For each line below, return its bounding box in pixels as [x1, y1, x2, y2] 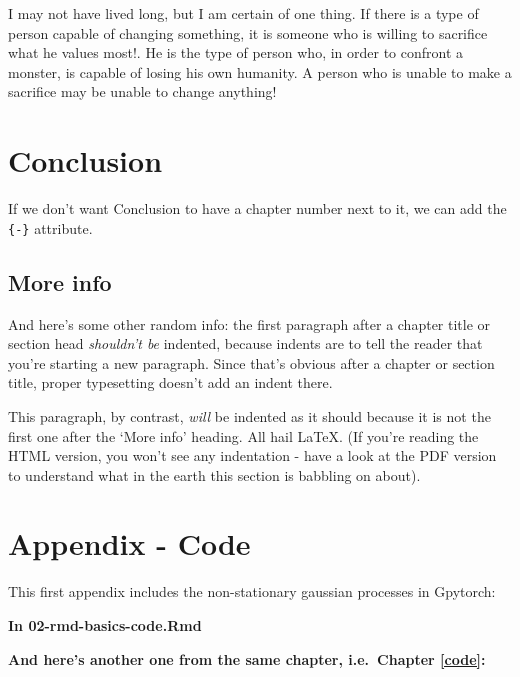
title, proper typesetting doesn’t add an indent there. [8, 372, 333, 393]
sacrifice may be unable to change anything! [8, 81, 277, 102]
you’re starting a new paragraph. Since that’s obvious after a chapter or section [8, 352, 495, 373]
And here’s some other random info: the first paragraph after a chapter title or [8, 313, 491, 334]
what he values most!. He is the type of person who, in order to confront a [8, 42, 464, 63]
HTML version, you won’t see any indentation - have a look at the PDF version [8, 445, 497, 466]
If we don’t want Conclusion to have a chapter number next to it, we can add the [8, 198, 507, 219]
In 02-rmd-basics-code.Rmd [8, 615, 202, 636]
